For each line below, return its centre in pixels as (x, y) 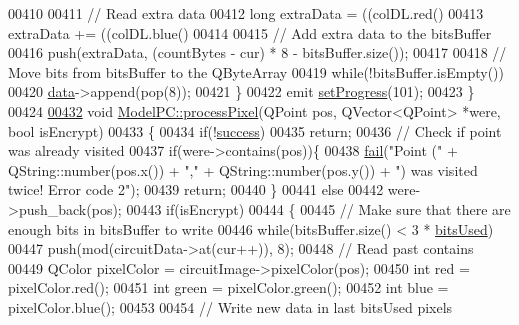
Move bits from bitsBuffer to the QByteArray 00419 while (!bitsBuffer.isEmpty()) (256, 71)
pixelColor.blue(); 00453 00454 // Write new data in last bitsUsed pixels (230, 306)
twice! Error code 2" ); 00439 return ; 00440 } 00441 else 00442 (196, 189)
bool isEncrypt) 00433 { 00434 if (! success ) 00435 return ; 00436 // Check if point (255, 130)
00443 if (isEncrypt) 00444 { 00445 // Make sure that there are (318, 208)
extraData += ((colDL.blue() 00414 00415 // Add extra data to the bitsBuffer (250, 32)
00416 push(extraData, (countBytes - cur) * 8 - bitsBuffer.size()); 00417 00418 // (257, 52)
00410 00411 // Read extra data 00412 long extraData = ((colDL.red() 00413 (246, 13)
